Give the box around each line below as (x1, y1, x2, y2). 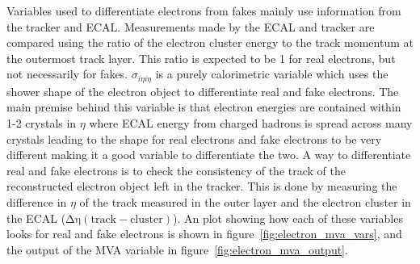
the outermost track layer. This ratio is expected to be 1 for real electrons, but (6, 49, 396, 66)
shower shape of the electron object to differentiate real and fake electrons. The (6, 82, 399, 99)
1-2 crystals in (6, 115, 77, 132)
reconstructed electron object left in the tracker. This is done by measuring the (6, 178, 397, 195)
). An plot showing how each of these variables (173, 209, 403, 226)
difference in (6, 193, 67, 210)
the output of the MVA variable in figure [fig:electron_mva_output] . (6, 241, 348, 258)
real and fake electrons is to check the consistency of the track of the (6, 161, 346, 178)
